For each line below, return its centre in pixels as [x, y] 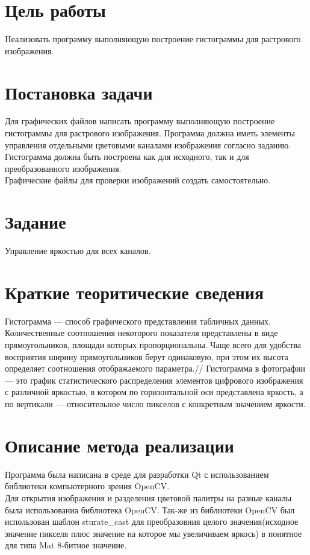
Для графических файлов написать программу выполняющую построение [140, 121]
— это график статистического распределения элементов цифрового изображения [154, 380]
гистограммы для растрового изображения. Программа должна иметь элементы [150, 133]
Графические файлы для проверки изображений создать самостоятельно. [138, 180]
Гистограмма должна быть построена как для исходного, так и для [127, 157]
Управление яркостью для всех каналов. [78, 251]
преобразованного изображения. [63, 168]
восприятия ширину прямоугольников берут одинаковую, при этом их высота [147, 356]
